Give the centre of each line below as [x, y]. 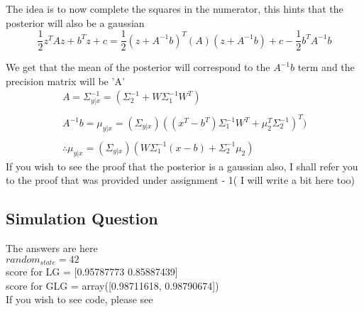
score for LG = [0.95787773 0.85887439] [92, 272]
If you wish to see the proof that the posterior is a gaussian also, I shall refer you [182, 166]
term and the [326, 67]
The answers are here [52, 248]
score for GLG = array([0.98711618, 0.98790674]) [112, 285]
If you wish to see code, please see [79, 299]
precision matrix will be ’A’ [65, 81]
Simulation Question [82, 218]
